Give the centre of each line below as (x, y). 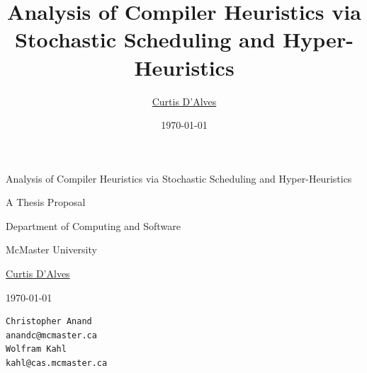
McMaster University (51, 249)
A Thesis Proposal (46, 202)
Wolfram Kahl (36, 349)
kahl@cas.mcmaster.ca (57, 363)
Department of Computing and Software (93, 225)
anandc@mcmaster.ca (51, 335)
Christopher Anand (49, 322)
